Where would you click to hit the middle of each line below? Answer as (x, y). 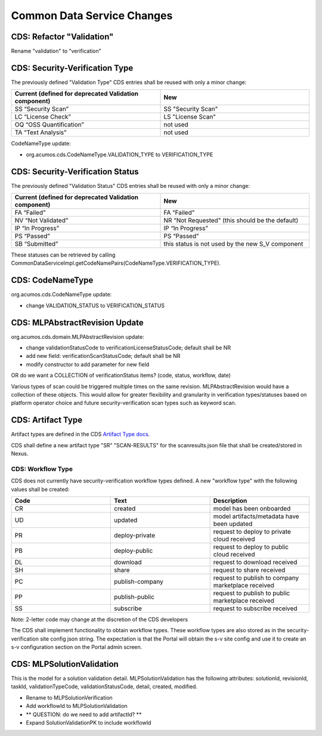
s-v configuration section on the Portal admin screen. (77, 647)
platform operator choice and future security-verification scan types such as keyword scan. (124, 403)
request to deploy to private (252, 531)
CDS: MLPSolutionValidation (65, 664)
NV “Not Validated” (41, 221)
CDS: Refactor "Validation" (62, 37)
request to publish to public (252, 593)
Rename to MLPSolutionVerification (69, 697)
